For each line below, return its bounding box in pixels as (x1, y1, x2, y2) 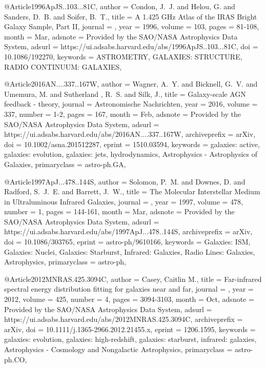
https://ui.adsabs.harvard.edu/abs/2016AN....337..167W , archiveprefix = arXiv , (4, 129, 256, 139)
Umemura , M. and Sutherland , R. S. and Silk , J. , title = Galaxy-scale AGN (4, 88, 246, 99)
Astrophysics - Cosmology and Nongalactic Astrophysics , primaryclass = (4, 344, 233, 354)
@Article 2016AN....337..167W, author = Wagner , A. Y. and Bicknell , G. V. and (4, 78, 258, 89)
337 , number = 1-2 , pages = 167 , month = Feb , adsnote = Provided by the (4, 108, 241, 119)
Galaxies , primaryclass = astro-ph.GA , (4, 158, 126, 169)
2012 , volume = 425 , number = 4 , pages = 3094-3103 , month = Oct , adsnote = (4, 294, 254, 304)
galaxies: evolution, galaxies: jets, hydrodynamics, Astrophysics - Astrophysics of (4, 149, 258, 159)
